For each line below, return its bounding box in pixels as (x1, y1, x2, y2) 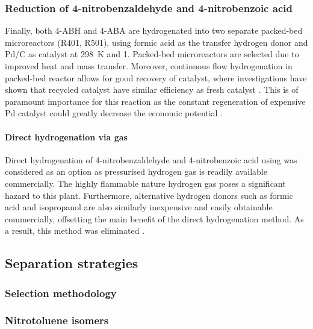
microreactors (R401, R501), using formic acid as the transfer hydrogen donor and (5, 36, 308, 48)
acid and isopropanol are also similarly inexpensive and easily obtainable (5, 201, 273, 213)
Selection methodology (5, 285, 117, 300)
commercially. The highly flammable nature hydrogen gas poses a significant (5, 177, 286, 189)
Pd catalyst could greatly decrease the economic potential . (5, 107, 223, 119)
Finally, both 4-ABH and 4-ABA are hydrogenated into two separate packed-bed (5, 24, 303, 37)
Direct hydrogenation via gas (5, 130, 128, 143)
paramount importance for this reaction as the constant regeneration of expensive (5, 95, 306, 107)
